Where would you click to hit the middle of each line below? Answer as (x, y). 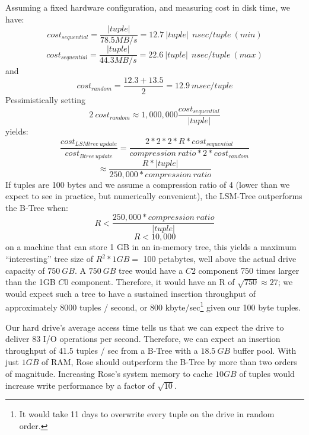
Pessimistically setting (46, 99)
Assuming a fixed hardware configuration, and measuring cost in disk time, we (148, 7)
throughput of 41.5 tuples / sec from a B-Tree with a (102, 350)
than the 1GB (31, 282)
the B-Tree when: (37, 207)
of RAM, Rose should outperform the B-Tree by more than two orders (169, 362)
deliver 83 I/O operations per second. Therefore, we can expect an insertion (143, 339)
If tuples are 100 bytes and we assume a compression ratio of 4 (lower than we (148, 184)
